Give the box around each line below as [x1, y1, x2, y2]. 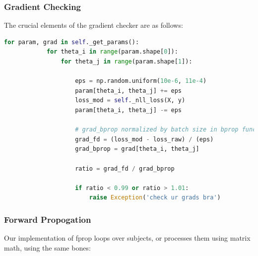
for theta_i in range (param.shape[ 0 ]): [46, 48, 178, 56]
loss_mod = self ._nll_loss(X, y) [75, 97, 186, 104]
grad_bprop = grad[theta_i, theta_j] [75, 145, 199, 153]
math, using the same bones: [4, 242, 91, 253]
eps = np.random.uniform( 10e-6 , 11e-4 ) [75, 77, 207, 85]
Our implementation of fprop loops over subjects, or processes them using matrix [4, 233, 251, 243]
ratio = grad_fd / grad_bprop [75, 165, 175, 172]
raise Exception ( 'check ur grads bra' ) [89, 194, 221, 201]
